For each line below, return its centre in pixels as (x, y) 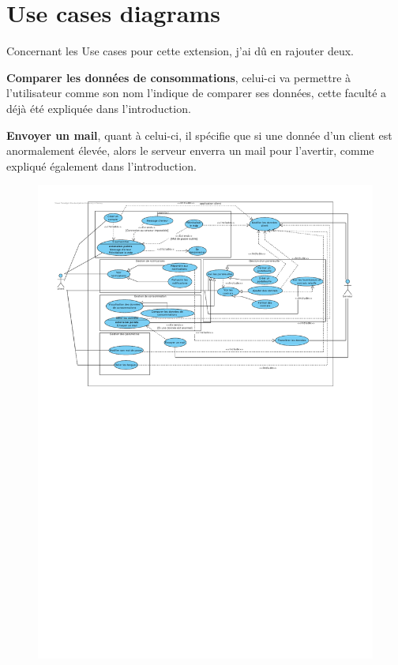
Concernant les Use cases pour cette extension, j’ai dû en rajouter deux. (180, 51)
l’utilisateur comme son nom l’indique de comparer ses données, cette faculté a (197, 93)
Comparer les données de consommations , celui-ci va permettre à (179, 77)
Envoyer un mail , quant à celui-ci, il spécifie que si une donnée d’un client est (199, 135)
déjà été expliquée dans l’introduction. (99, 108)
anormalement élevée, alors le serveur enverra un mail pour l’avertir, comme (190, 150)
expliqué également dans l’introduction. (101, 165)
